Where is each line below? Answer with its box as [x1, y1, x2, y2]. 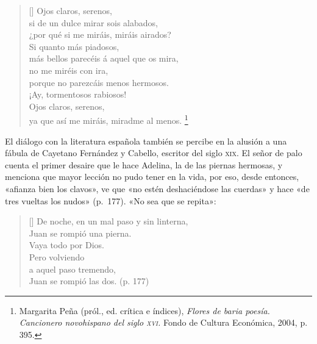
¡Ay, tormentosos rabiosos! [29, 88, 127, 101]
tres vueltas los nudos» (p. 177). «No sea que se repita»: [5, 194, 216, 207]
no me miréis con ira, [29, 63, 109, 76]
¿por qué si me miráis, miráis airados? [29, 28, 171, 41]
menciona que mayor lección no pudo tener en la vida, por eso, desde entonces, [5, 170, 299, 183]
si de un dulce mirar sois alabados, [29, 16, 158, 29]
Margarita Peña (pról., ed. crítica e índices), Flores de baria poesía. [19, 304, 270, 317]
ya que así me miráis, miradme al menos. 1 [29, 112, 188, 126]
